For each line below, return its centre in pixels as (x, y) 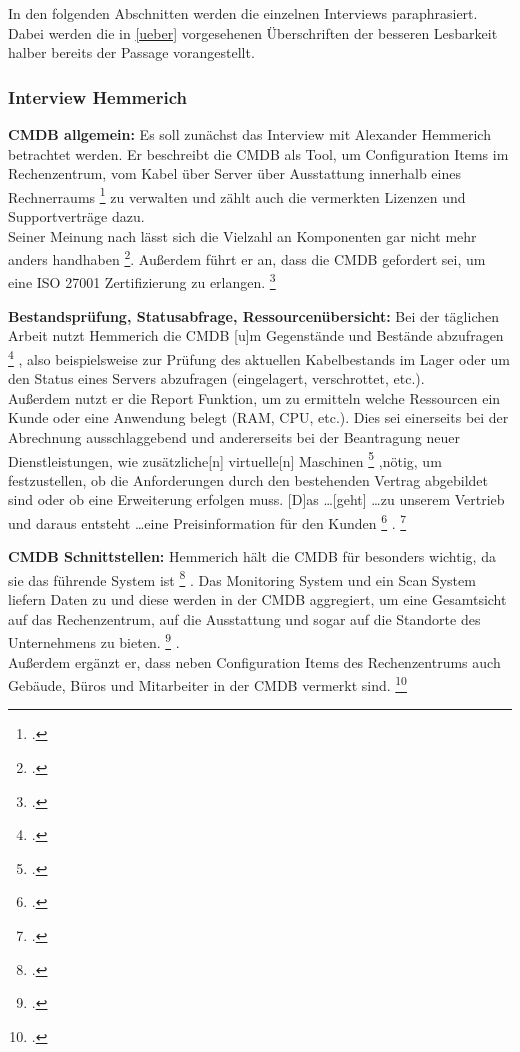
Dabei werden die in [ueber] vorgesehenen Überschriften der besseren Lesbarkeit (253, 32)
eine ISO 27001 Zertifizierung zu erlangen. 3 (142, 281)
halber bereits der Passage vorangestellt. (131, 52)
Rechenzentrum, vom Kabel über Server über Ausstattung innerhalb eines (234, 173)
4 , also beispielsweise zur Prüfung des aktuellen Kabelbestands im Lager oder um (259, 357)
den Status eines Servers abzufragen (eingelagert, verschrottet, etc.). (216, 378)
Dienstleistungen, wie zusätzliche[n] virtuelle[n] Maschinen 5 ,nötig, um (225, 459)
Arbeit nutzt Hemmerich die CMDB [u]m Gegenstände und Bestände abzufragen (256, 335)
